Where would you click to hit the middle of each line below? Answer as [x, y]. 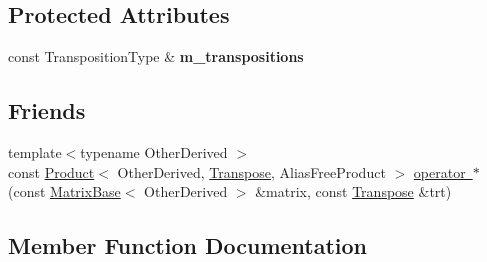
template [35, 152]
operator [439, 171]
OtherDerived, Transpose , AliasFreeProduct [251, 171]
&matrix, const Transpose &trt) [353, 191]
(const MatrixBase [64, 191]
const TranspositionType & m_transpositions [156, 56]
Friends [47, 110]
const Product [51, 171]
